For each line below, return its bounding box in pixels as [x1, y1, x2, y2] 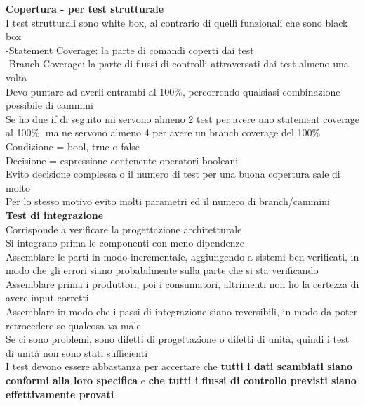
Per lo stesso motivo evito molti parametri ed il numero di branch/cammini [6, 194, 330, 209]
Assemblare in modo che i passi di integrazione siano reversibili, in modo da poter [6, 304, 358, 319]
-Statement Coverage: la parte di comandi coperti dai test [6, 42, 254, 57]
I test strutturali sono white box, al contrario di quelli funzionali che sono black [6, 15, 348, 30]
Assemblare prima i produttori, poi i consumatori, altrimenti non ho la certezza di [6, 276, 359, 291]
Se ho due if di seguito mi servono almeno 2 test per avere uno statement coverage [6, 111, 359, 126]
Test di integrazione [6, 207, 104, 222]
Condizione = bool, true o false [6, 138, 140, 153]
